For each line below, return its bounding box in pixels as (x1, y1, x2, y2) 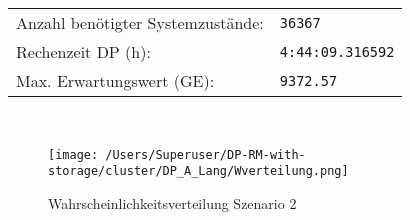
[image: (48, 147, 99, 162)
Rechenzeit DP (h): (16, 40, 151, 63)
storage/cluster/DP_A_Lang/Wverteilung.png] (48, 164, 349, 179)
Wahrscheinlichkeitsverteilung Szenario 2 (48, 192, 297, 213)
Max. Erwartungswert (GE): (16, 69, 215, 92)
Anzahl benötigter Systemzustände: (16, 11, 264, 34)
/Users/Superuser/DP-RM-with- (105, 147, 306, 162)
